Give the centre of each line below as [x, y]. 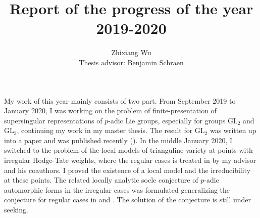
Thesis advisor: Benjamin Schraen [131, 62]
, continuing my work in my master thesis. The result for [105, 130]
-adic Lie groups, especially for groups [167, 120]
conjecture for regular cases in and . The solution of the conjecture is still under [128, 200]
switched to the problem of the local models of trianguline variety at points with [128, 150]
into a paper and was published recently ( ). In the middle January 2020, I [118, 140]
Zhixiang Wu [131, 52]
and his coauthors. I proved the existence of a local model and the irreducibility [127, 170]
